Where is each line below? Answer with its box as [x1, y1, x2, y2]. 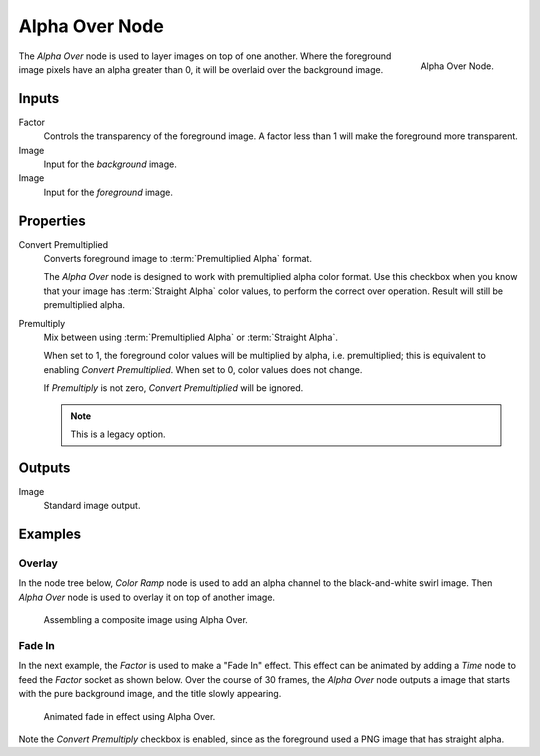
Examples [18, 526, 82, 543]
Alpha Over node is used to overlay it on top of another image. [18, 591, 275, 603]
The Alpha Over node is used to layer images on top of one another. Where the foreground [18, 50, 392, 62]
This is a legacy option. [70, 428, 166, 440]
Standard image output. [43, 500, 141, 512]
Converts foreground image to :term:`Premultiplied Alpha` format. [43, 253, 312, 265]
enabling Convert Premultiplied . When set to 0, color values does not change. [43, 363, 363, 375]
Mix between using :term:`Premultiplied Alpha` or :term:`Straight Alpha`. [43, 331, 339, 344]
